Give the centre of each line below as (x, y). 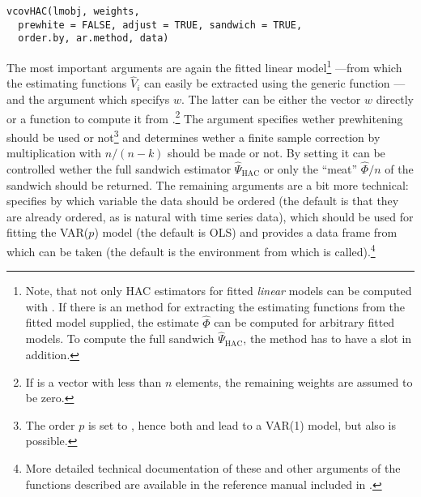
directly (395, 99)
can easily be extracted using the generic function (267, 83)
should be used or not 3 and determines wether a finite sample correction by (193, 135)
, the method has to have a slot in (327, 338)
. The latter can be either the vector (271, 99)
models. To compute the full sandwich (120, 338)
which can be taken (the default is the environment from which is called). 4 (191, 250)
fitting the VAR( (48, 232)
